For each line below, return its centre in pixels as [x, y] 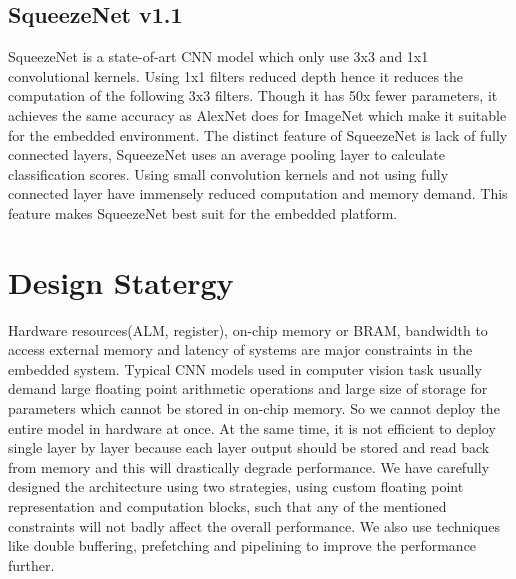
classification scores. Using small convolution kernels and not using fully [228, 173]
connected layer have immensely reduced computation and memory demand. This [258, 193]
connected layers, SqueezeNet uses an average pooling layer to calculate [227, 154]
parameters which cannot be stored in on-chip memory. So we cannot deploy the [254, 408]
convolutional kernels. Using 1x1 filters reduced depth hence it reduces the [236, 75]
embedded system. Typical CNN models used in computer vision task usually [245, 368]
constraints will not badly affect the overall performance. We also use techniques [254, 525]
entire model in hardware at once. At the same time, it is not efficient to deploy [252, 427]
